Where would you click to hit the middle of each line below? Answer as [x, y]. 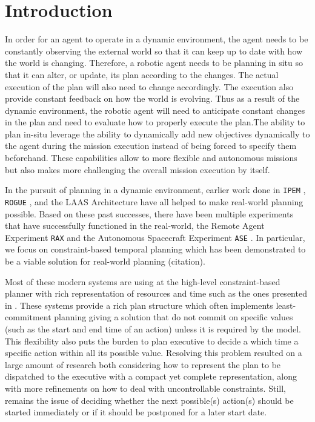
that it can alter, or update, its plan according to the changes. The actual [142, 74]
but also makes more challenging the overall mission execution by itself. [138, 169]
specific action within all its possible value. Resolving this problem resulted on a [154, 353]
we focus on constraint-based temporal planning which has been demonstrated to [155, 249]
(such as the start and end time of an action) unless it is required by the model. [153, 328]
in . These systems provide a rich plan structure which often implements [139, 305]
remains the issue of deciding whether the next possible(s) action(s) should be [149, 400]
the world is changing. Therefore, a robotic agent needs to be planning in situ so [154, 63]
